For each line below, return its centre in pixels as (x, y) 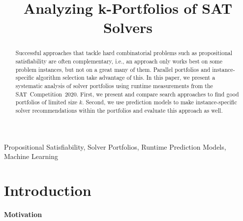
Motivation (23, 214)
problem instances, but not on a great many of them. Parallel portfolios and (113, 69)
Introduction (48, 190)
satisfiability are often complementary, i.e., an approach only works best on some (119, 61)
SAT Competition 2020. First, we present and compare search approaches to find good (127, 94)
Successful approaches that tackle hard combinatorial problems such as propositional (124, 53)
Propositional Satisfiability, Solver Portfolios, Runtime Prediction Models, (115, 146)
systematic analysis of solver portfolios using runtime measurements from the (114, 85)
